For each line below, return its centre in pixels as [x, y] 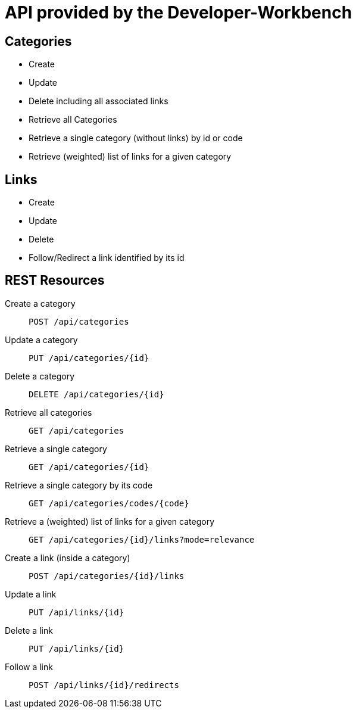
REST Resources [55, 281]
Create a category [40, 303]
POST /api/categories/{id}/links [107, 576]
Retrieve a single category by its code [79, 485]
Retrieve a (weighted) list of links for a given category [110, 521]
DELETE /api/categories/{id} [96, 394]
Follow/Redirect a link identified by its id [107, 258]
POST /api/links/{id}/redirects [104, 685]
